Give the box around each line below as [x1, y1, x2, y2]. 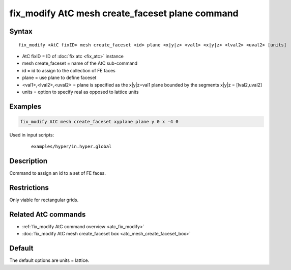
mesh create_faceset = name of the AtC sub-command [22, 60, 137, 66]
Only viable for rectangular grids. [9, 197, 79, 203]
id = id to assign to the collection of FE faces [22, 67, 115, 73]
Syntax [9, 27, 33, 36]
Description [9, 157, 48, 166]
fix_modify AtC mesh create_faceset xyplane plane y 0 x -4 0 [20, 119, 179, 124]
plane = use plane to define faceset [22, 74, 97, 81]
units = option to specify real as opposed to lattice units [22, 89, 139, 95]
